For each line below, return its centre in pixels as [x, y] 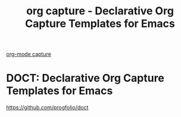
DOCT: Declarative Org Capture [85, 78]
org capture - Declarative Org [100, 11]
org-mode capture [29, 54]
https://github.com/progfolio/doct [47, 107]
